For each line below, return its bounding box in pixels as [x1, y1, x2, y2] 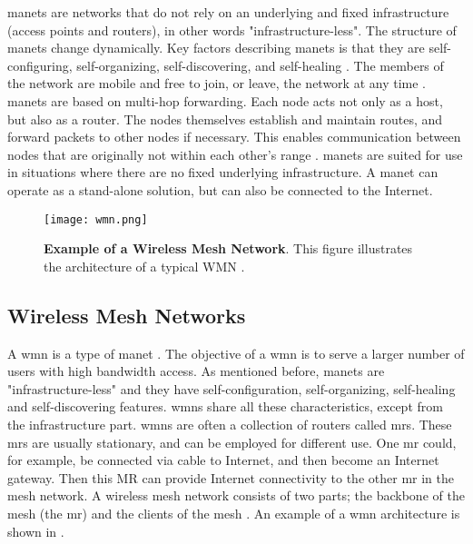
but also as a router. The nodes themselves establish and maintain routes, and [7, 109, 443, 128]
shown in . [7, 521, 64, 540]
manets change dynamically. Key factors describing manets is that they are [7, 38, 425, 57]
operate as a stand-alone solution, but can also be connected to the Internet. [7, 180, 433, 199]
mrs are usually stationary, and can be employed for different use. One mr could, [7, 432, 457, 451]
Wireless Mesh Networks [7, 301, 246, 329]
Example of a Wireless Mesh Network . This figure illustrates [44, 239, 413, 258]
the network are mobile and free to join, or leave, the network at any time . [7, 74, 427, 93]
